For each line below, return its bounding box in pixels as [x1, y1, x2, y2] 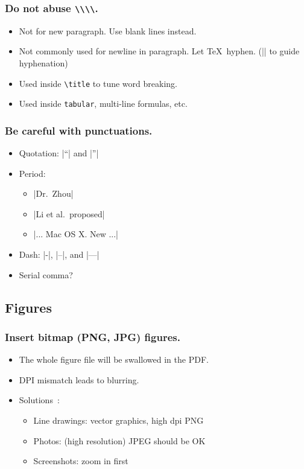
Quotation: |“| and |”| [19, 147, 99, 159]
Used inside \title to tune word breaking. [19, 77, 177, 89]
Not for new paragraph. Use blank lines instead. [19, 24, 197, 37]
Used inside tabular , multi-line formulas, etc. [19, 97, 188, 110]
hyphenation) [19, 56, 68, 69]
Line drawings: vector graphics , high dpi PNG [33, 414, 204, 427]
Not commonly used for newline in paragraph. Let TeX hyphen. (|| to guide [19, 45, 300, 57]
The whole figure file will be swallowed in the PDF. [19, 353, 209, 366]
